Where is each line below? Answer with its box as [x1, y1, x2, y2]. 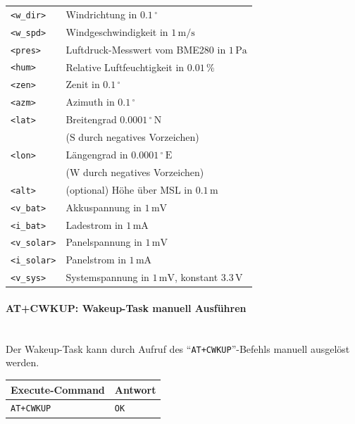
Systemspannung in [66, 270, 149, 285]
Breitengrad [66, 112, 117, 127]
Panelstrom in [66, 252, 126, 267]
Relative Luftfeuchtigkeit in [66, 59, 185, 74]
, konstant [175, 270, 218, 285]
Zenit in [66, 77, 100, 92]
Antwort [114, 382, 156, 397]
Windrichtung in [66, 6, 137, 21]
